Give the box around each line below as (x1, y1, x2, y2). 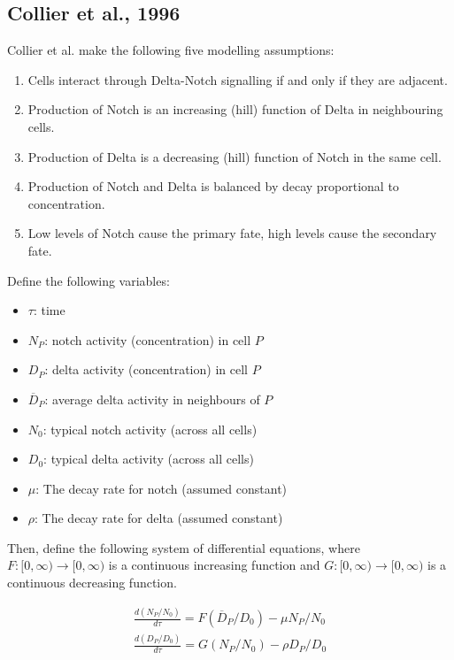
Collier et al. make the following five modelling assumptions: (7, 41, 335, 59)
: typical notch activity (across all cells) (42, 419, 258, 438)
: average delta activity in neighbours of (44, 389, 260, 408)
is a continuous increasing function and (108, 556, 320, 574)
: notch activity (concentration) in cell (44, 330, 251, 349)
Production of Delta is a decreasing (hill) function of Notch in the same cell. (27, 147, 442, 165)
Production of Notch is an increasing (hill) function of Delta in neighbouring (27, 100, 443, 119)
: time (33, 301, 65, 319)
